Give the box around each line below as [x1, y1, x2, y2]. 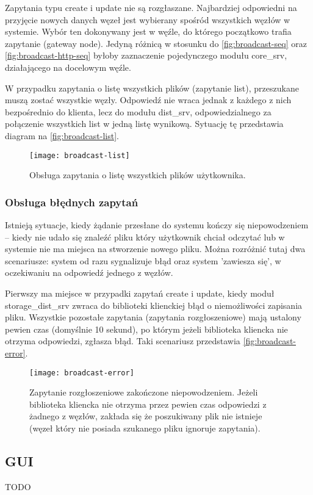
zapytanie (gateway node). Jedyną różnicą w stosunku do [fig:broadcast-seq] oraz [5, 37, 307, 49]
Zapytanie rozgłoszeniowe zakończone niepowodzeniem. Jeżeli [29, 386, 258, 399]
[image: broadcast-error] [29, 368, 134, 377]
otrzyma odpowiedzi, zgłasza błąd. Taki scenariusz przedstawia [5, 334, 240, 347]
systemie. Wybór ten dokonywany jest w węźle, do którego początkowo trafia [5, 25, 292, 38]
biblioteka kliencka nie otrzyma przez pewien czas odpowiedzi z [29, 397, 267, 410]
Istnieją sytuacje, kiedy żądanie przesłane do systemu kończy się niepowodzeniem [5, 219, 309, 231]
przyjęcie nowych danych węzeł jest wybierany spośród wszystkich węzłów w [5, 13, 290, 26]
